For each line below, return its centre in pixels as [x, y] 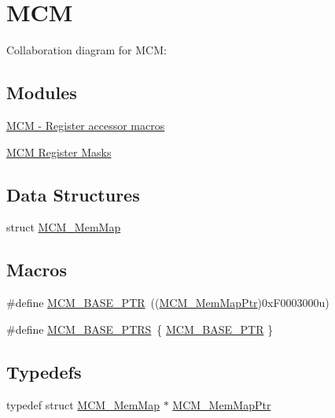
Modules [42, 92]
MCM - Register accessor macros [86, 125]
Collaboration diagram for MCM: [87, 50]
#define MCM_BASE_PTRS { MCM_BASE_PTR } [140, 329]
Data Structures [73, 194]
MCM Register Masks [59, 152]
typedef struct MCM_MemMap [83, 404]
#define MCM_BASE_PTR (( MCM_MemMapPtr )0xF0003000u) [168, 303]
